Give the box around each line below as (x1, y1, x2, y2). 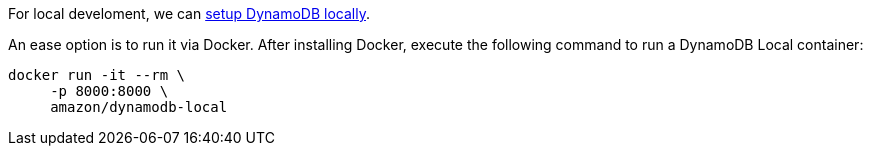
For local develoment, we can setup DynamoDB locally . (8, 5, 371, 22)
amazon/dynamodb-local (50, 99, 228, 115)
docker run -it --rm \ (8, 67, 186, 83)
